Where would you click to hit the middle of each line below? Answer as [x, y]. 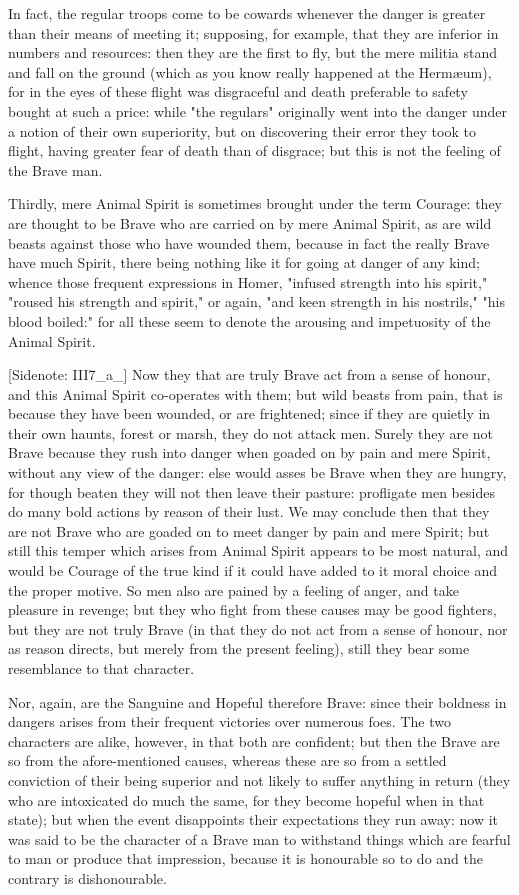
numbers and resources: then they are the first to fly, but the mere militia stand [253, 52]
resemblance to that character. [101, 668]
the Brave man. [55, 169]
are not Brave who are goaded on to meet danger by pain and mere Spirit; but [249, 530]
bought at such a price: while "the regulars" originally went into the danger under [257, 110]
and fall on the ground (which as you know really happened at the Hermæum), [250, 71]
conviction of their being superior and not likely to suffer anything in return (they [259, 779]
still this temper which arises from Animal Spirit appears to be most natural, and [258, 550]
